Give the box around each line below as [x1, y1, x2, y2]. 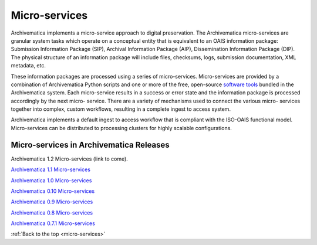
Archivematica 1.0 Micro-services [11, 176, 92, 184]
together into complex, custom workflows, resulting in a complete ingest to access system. [11, 106, 231, 113]
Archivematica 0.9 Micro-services [11, 198, 93, 205]
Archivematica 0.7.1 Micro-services [11, 220, 95, 227]
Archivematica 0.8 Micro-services [11, 209, 93, 216]
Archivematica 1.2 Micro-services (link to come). [11, 155, 129, 162]
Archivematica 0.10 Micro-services [11, 188, 95, 195]
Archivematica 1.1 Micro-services [11, 166, 91, 173]
